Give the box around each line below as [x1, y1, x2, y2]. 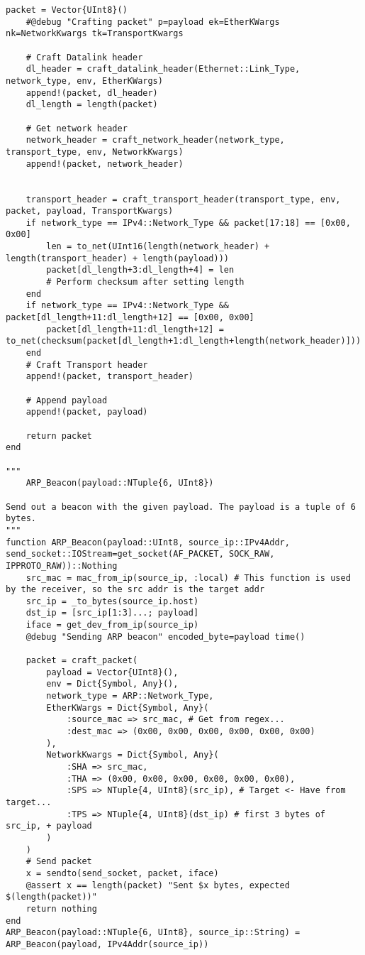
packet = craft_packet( [26, 655, 138, 666]
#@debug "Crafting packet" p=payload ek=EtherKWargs [26, 16, 280, 27]
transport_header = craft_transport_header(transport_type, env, [26, 194, 341, 204]
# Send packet [26, 856, 92, 867]
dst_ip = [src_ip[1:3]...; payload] [26, 608, 199, 618]
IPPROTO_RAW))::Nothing [6, 560, 118, 571]
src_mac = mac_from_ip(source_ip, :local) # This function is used [26, 572, 351, 583]
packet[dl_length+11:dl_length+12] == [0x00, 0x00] [6, 312, 254, 323]
